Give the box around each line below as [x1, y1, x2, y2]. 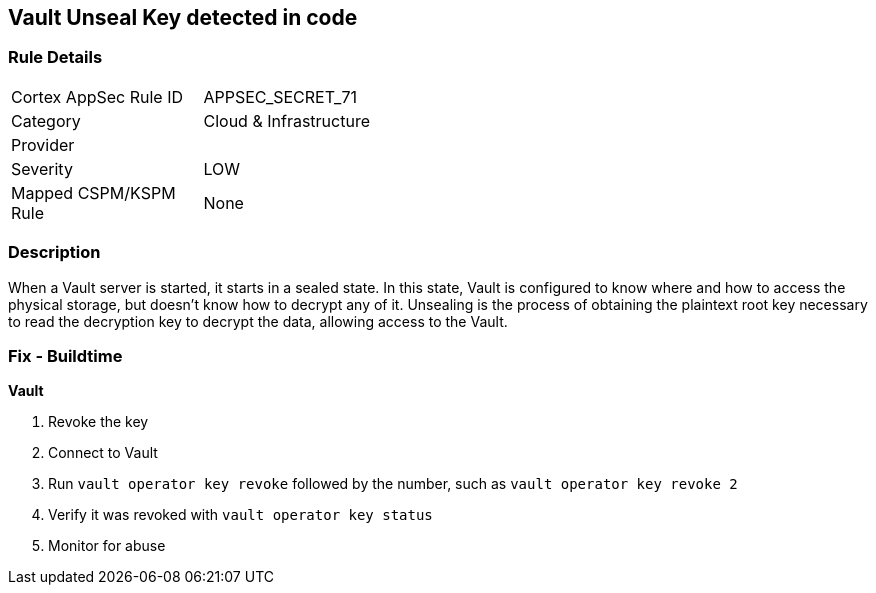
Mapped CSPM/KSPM [11, 182, 176, 203]
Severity [11, 158, 73, 179]
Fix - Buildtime [8, 345, 123, 366]
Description [8, 242, 101, 263]
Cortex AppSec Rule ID [11, 86, 184, 107]
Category [11, 110, 81, 131]
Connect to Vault [48, 444, 158, 462]
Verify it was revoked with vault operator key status [48, 506, 433, 524]
